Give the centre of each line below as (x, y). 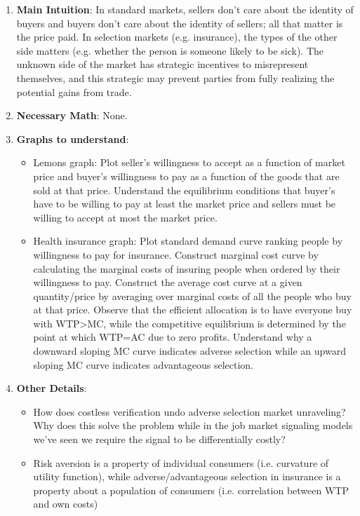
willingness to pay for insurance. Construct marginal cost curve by (176, 254)
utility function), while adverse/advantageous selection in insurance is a (187, 476)
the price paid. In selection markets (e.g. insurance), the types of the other (177, 37)
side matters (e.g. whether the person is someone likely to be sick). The (170, 50)
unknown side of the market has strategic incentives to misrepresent (162, 64)
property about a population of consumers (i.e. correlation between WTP (191, 490)
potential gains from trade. (74, 91)
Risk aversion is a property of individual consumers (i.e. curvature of (181, 462)
